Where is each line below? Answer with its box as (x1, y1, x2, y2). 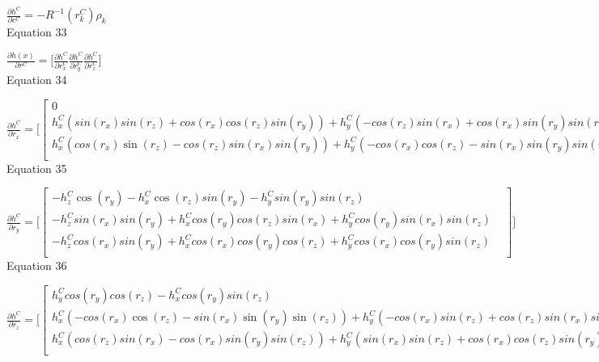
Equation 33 (6, 23, 67, 40)
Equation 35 (6, 159, 67, 176)
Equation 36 (6, 257, 67, 274)
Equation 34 (6, 70, 67, 87)
